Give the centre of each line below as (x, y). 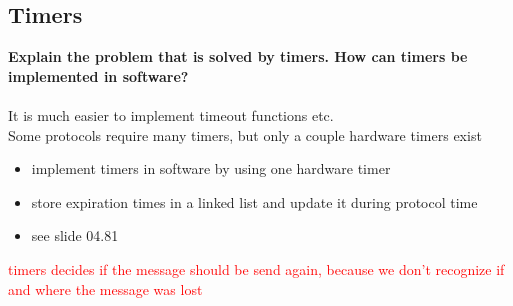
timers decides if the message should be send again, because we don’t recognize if (256, 268)
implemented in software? (98, 75)
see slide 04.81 (75, 235)
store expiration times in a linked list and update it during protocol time (254, 201)
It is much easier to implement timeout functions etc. (171, 114)
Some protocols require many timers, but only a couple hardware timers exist (245, 134)
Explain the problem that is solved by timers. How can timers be (238, 56)
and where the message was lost (105, 288)
